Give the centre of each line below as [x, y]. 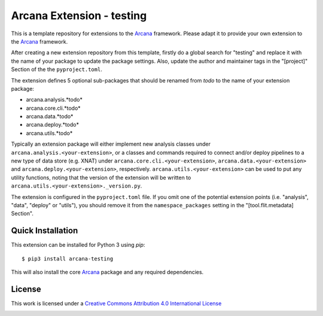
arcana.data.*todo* [50, 116]
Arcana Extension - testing [79, 16]
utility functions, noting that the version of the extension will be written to [101, 177]
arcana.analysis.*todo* [54, 100]
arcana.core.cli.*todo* [53, 108]
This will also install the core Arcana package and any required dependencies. [107, 272]
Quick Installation [45, 231]
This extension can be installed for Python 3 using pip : [78, 245]
